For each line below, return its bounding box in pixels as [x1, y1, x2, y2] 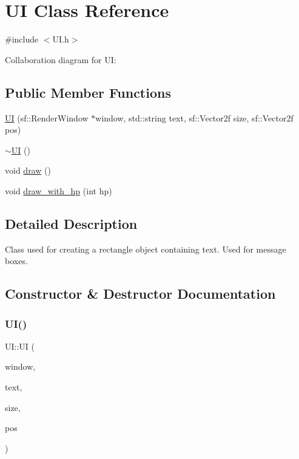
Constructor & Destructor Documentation [5, 284, 276, 303]
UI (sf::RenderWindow [5, 111, 89, 124]
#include [5, 33, 39, 46]
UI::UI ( [5, 339, 35, 352]
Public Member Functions [5, 83, 171, 101]
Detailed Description [5, 214, 138, 233]
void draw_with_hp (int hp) [5, 184, 112, 197]
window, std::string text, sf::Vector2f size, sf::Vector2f [95, 111, 294, 124]
